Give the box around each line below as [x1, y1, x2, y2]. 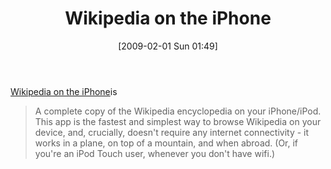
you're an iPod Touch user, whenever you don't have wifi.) [34, 147, 276, 159]
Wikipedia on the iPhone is [10, 85, 118, 97]
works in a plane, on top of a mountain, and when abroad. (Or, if [34, 137, 299, 149]
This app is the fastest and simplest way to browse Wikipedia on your [34, 115, 322, 127]
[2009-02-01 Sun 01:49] [118, 40, 218, 52]
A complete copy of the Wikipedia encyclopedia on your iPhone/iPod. [34, 105, 322, 117]
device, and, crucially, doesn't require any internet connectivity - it [34, 126, 310, 138]
